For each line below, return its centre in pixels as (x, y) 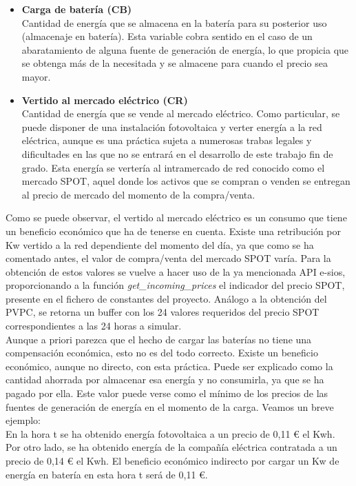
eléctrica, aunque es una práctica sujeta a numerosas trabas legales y (167, 140)
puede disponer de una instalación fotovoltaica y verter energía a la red (172, 126)
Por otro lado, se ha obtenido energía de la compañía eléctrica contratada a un (171, 447)
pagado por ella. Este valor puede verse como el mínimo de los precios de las (167, 393)
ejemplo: (23, 420)
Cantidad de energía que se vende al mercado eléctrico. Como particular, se (181, 113)
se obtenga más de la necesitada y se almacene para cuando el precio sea (175, 63)
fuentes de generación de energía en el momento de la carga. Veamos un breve (170, 406)
